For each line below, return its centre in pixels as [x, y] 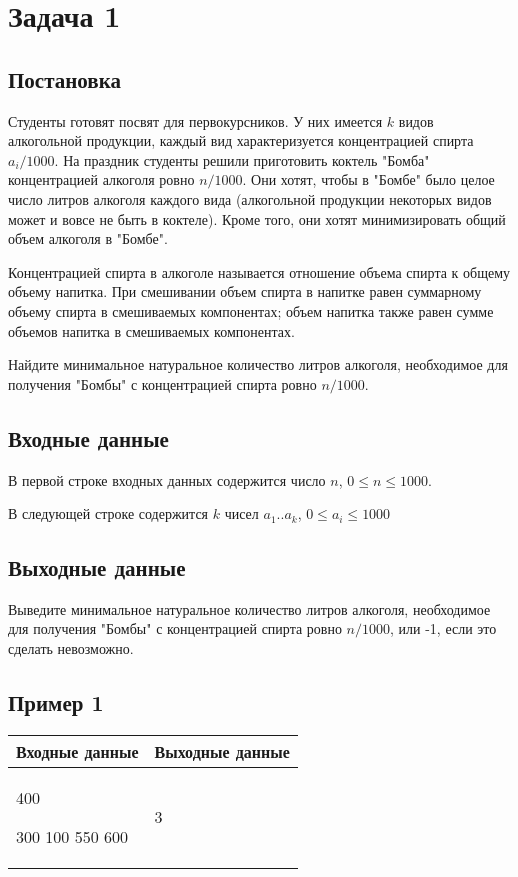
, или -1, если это [443, 628]
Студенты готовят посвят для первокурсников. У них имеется [195, 120]
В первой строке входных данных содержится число [167, 479]
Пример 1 [56, 702]
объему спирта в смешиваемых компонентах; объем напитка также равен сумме [251, 310]
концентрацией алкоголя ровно [101, 179]
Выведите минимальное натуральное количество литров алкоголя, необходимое [249, 608]
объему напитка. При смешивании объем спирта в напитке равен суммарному [245, 291]
